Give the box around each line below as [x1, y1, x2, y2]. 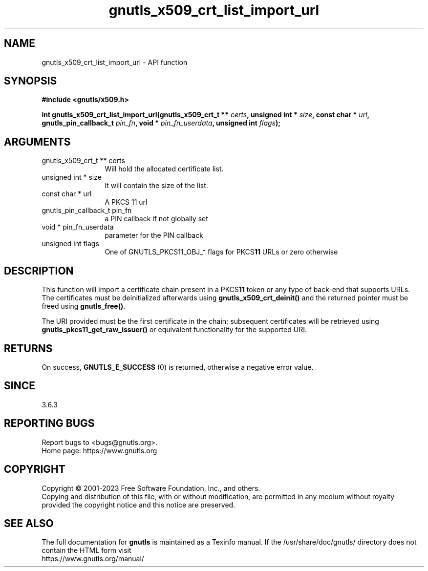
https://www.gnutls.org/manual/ [42, 554, 144, 563]
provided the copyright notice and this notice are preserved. [42, 500, 235, 509]
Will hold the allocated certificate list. [105, 165, 224, 173]
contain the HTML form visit [42, 546, 131, 555]
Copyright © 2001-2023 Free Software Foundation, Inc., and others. [42, 484, 260, 492]
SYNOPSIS [4, 75, 57, 87]
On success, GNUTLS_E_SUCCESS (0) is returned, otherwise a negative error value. [42, 362, 314, 371]
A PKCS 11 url [105, 198, 148, 207]
